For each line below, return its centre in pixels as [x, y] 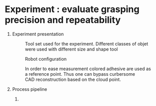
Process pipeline [29, 89]
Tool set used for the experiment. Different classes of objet [86, 43]
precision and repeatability [63, 20]
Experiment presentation [38, 34]
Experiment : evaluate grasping [72, 9]
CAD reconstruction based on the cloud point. [73, 79]
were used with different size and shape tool [71, 49]
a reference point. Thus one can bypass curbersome [80, 74]
